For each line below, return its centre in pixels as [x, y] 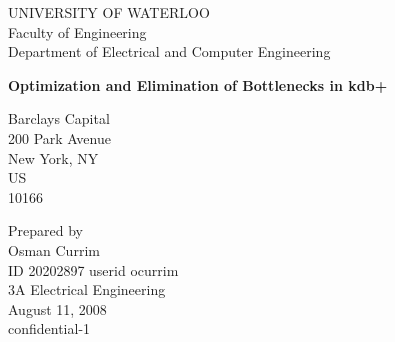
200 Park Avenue [59, 137]
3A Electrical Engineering [87, 289]
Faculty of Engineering [77, 31]
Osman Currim [54, 249]
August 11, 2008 [57, 308]
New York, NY [53, 157]
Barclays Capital [59, 118]
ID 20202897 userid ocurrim [93, 269]
